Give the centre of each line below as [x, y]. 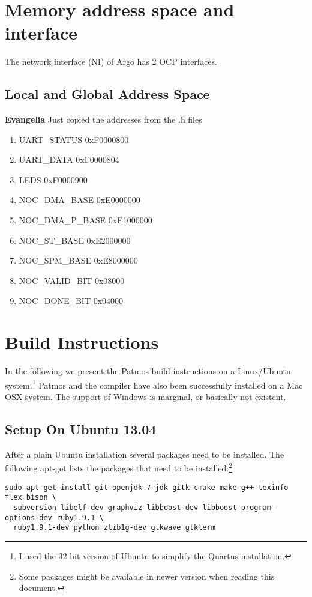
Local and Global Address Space [107, 94]
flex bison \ [31, 498]
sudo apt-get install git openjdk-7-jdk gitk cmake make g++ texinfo [147, 487]
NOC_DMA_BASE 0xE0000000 [79, 200]
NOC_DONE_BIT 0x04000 [71, 301]
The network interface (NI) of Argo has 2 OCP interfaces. [111, 62]
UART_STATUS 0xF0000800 [74, 139]
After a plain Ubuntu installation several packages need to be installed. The [145, 454]
